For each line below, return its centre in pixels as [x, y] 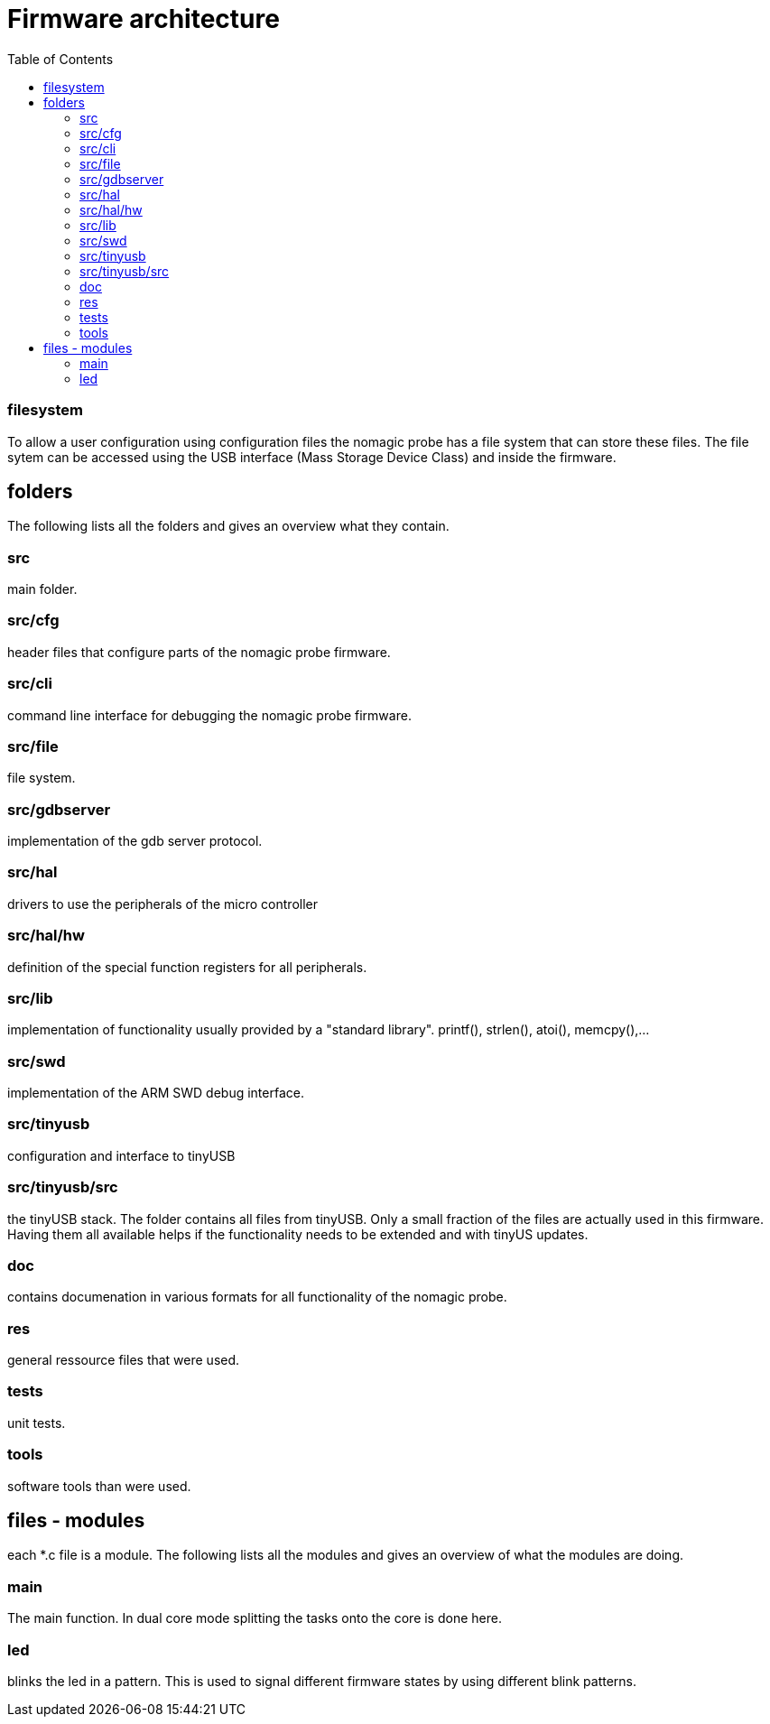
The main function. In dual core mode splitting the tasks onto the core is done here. [255, 1618]
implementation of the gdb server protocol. [135, 841]
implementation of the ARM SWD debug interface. [156, 1093]
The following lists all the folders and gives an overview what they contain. [228, 526]
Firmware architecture [144, 19]
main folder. [42, 589]
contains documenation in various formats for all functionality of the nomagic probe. [257, 1297]
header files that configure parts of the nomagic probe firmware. [199, 652]
